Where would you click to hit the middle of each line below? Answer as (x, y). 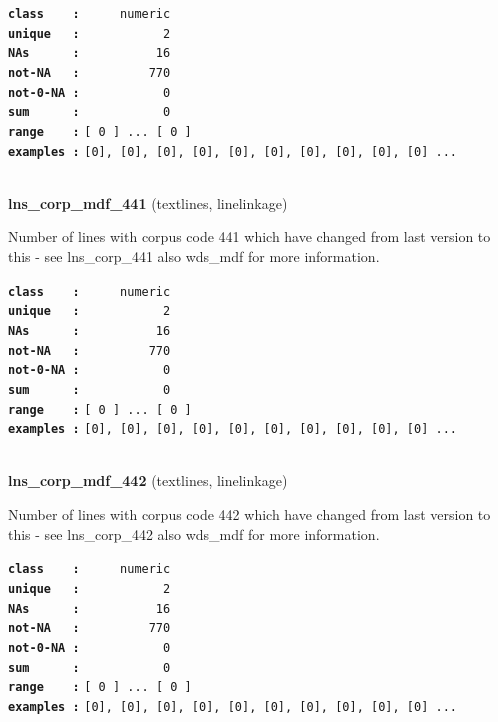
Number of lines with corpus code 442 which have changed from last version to (249, 514)
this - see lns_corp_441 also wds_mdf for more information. (194, 256)
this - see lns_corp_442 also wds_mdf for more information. (194, 533)
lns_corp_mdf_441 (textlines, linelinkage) (148, 202)
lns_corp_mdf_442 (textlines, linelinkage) (148, 480)
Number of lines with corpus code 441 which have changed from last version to (249, 236)
